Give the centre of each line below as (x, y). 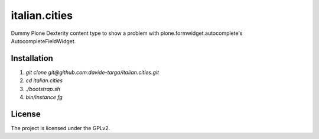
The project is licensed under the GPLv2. (61, 128)
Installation (32, 58)
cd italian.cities (44, 80)
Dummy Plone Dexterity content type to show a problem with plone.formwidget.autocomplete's (127, 33)
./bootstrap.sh (43, 89)
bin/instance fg (44, 97)
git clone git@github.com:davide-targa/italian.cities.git (92, 72)
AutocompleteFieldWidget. (43, 41)
